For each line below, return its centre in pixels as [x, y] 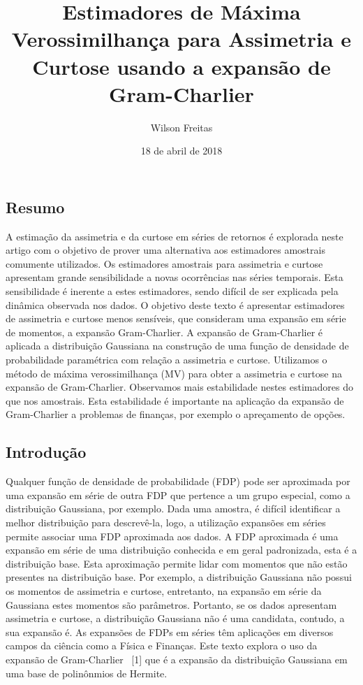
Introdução [46, 452]
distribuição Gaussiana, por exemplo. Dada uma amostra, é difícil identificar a [173, 509]
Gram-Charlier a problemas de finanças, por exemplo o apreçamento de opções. [176, 414]
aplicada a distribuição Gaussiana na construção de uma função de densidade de [177, 346]
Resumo [35, 207]
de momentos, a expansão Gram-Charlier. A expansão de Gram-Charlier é [164, 332]
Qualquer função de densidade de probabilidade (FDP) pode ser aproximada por [178, 481]
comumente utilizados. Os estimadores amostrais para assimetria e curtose [164, 263]
